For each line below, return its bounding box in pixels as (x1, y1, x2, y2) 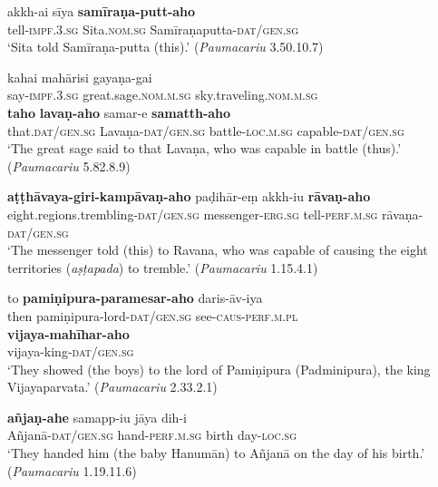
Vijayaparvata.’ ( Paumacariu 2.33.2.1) (7, 377, 218, 396)
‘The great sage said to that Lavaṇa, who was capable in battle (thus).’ (7, 139, 402, 158)
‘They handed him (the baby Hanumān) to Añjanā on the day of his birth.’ (7, 443, 425, 463)
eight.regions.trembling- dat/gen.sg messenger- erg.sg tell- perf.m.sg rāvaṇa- (7, 204, 423, 223)
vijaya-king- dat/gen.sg (7, 342, 134, 361)
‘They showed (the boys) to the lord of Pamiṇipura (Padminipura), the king (7, 359, 431, 378)
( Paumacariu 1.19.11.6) (7, 461, 137, 480)
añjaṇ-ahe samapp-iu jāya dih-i (7, 407, 187, 426)
